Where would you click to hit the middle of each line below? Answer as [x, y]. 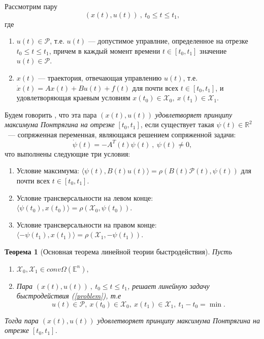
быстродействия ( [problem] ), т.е [69, 296]
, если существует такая [177, 124]
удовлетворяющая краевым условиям [73, 98]
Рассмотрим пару [31, 6]
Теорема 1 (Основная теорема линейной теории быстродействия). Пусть [119, 251]
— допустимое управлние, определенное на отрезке [168, 41]
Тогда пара [22, 320]
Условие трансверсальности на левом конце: [85, 197]
